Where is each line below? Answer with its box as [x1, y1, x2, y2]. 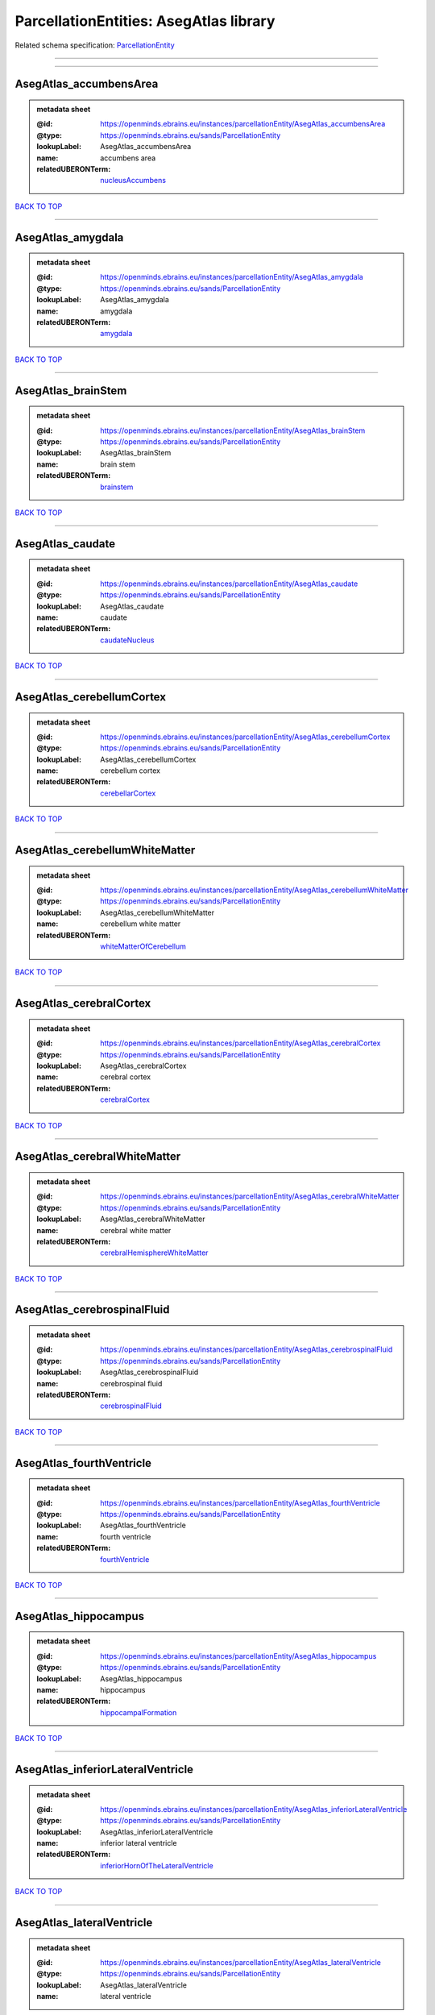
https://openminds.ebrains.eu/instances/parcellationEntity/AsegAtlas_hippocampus [100, 1651, 377, 1660]
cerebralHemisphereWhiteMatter [100, 1248, 209, 1257]
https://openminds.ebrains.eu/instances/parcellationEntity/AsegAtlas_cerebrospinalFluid [100, 1344, 393, 1354]
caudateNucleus [100, 635, 155, 645]
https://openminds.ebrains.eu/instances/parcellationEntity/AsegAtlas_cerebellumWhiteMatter [100, 885, 409, 895]
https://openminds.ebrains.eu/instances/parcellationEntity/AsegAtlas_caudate [100, 579, 358, 588]
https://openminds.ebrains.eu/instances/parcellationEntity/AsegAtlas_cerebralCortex [100, 1038, 381, 1048]
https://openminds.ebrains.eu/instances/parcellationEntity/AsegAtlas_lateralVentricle [100, 1958, 382, 1967]
